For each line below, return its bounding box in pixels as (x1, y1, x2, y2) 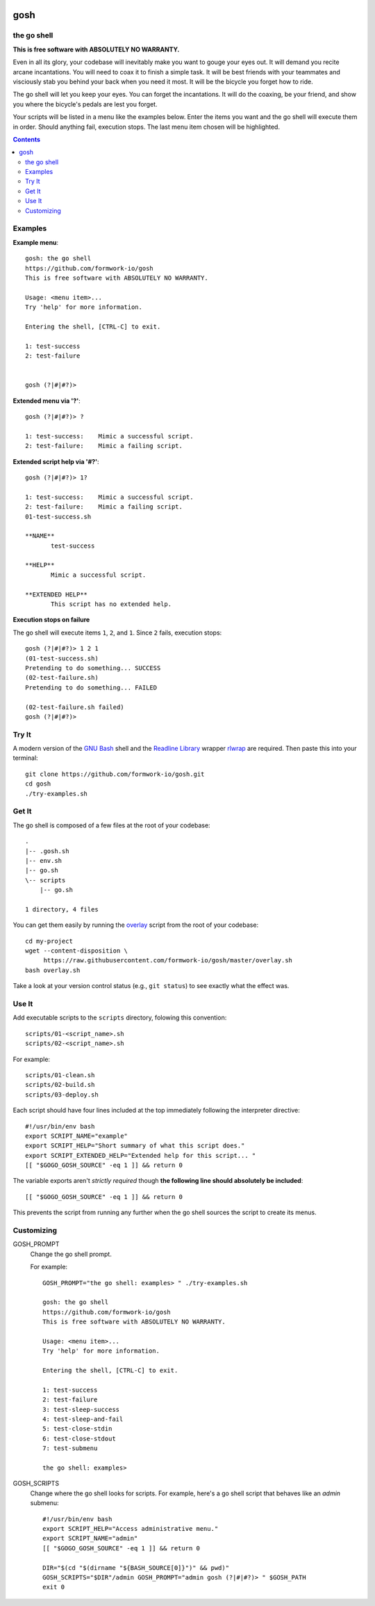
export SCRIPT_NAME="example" (25, 1131, 128, 1140)
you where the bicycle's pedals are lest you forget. (12, 100, 158, 108)
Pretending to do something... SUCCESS (25, 665, 161, 671)
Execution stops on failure (12, 616, 90, 624)
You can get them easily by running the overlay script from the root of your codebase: (12, 921, 259, 929)
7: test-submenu (42, 1445, 98, 1452)
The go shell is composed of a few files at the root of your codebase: (12, 821, 211, 829)
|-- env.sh (25, 857, 62, 864)
